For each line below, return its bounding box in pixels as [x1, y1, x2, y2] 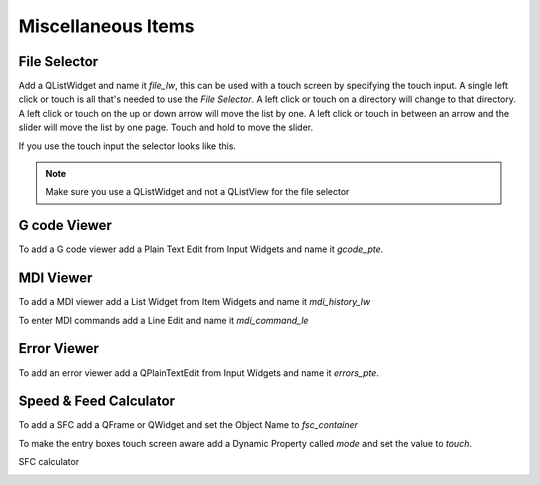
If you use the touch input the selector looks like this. [18, 140, 237, 152]
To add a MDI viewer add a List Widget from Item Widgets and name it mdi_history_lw [18, 296, 371, 308]
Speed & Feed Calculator [18, 393, 175, 410]
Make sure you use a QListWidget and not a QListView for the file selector [45, 186, 350, 198]
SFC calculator [18, 456, 80, 468]
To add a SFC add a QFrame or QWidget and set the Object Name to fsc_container [18, 419, 359, 431]
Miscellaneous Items [18, 15, 195, 37]
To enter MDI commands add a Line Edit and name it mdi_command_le [18, 314, 309, 326]
